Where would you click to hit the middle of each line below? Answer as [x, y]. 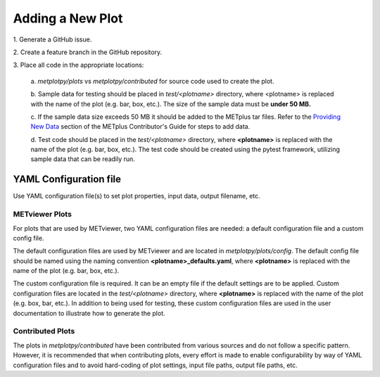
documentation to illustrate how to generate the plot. [89, 313]
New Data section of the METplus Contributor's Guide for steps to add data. [140, 127]
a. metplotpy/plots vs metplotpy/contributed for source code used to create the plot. [152, 81]
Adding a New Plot [68, 18]
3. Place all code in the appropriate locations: [78, 65]
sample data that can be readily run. [83, 159]
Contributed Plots [44, 331]
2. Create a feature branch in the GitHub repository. [88, 52]
